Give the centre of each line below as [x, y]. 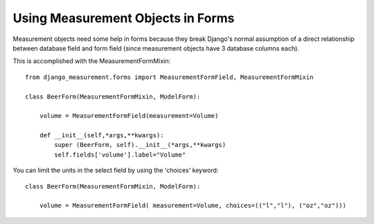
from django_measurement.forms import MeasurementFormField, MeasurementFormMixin [169, 77]
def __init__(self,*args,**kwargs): [101, 136]
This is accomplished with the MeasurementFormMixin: [92, 61]
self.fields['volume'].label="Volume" [120, 155]
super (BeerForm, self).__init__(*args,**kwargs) [140, 145]
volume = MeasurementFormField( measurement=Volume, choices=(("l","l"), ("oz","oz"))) [193, 206]
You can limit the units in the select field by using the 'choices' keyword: [116, 171]
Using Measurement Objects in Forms [124, 18]
